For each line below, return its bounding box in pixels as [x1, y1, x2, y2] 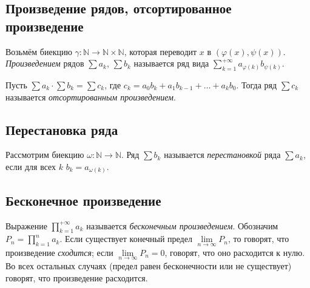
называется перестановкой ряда [164, 148, 281, 161]
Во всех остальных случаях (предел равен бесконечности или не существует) [5, 259, 292, 272]
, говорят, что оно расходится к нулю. [164, 246, 305, 258]
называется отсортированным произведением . [5, 90, 176, 103]
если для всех [5, 160, 56, 172]
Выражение [5, 219, 47, 232]
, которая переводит [124, 45, 197, 57]
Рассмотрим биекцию [5, 148, 84, 161]
